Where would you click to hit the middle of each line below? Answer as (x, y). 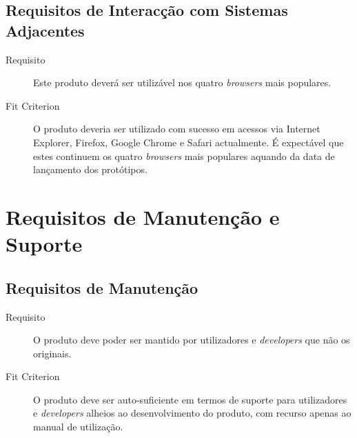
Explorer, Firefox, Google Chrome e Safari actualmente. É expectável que (188, 142)
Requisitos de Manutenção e (143, 216)
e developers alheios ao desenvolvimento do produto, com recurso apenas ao (192, 413)
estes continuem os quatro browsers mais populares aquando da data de (184, 156)
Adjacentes (45, 30)
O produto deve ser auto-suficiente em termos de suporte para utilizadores (190, 399)
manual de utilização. (78, 427)
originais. (52, 353)
